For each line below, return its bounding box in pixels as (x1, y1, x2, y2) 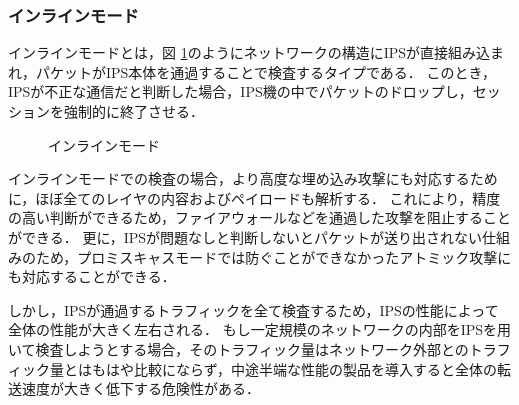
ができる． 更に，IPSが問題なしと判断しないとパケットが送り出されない (8, 226, 483, 247)
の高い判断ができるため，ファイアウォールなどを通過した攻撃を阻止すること (8, 207, 512, 228)
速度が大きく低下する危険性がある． (21, 378, 260, 399)
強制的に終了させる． (63, 101, 204, 121)
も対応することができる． (8, 266, 176, 287)
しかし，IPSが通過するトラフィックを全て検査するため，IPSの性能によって (8, 299, 499, 320)
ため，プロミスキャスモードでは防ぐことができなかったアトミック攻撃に (35, 246, 512, 267)
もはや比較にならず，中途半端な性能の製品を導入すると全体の (91, 358, 498, 379)
